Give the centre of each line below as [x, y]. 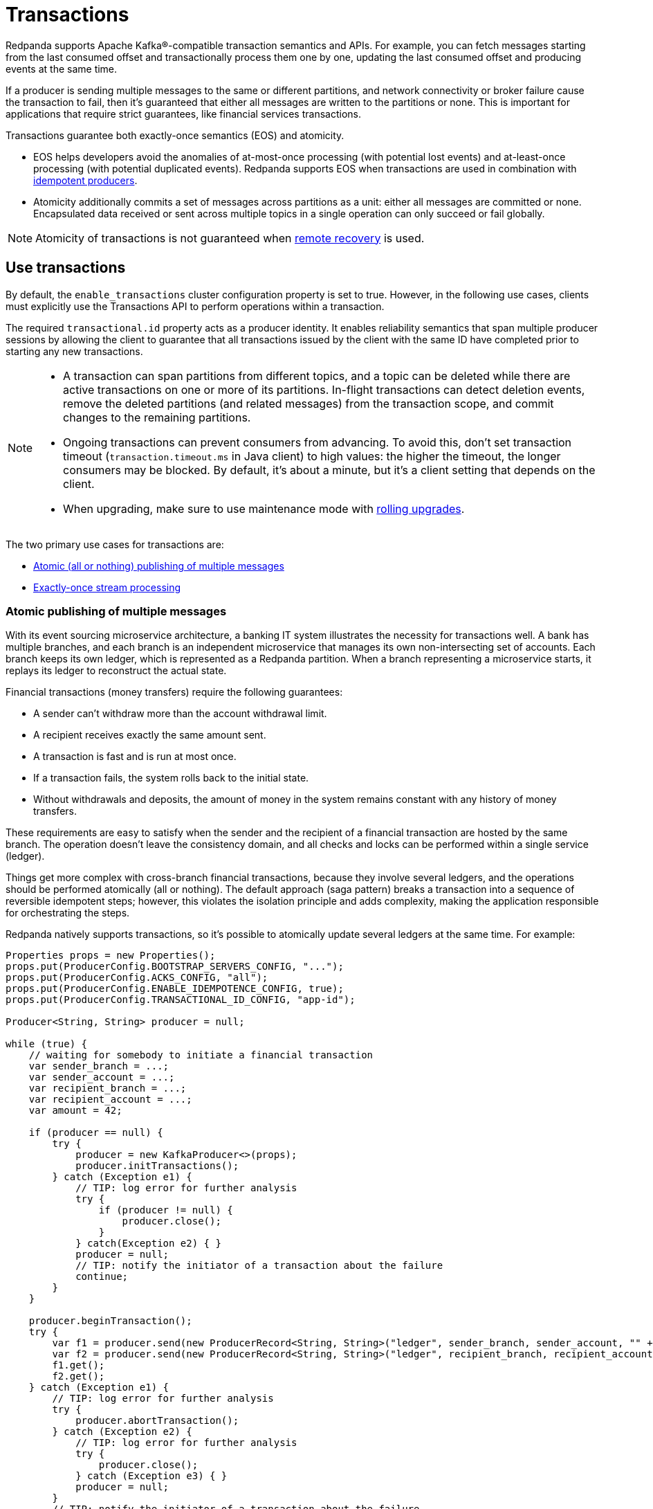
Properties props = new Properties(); [111, 956]
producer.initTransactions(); [157, 1166]
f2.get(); [79, 1376]
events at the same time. [62, 69]
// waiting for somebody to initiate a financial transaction [201, 1055]
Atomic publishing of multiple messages [116, 611]
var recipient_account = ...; [110, 1100]
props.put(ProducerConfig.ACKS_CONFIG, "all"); [137, 978]
